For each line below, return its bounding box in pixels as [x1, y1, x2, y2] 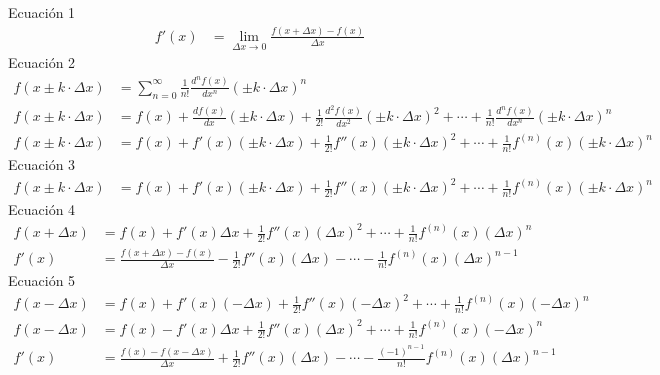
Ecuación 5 [8, 270, 76, 291]
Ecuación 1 [8, 2, 76, 22]
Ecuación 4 [8, 198, 76, 219]
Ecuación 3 [8, 153, 76, 174]
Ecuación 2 [8, 52, 76, 73]
